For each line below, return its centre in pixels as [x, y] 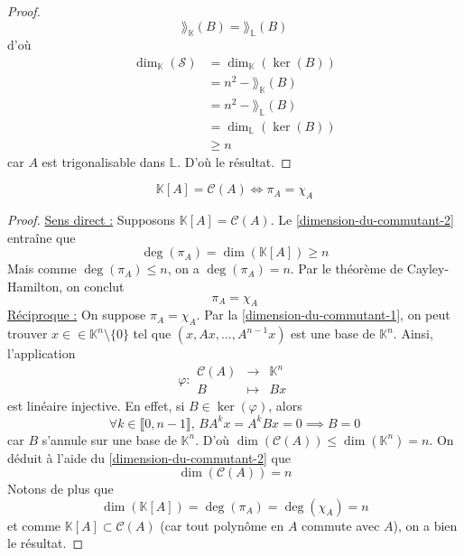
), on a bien [425, 525]
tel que [152, 334]
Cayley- [428, 269]
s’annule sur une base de [109, 439]
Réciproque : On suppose [77, 315]
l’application [42, 353]
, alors [285, 406]
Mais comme [42, 269]
